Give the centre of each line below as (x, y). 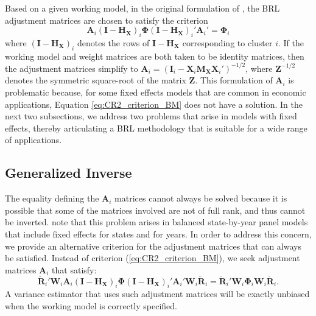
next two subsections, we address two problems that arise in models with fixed (151, 116)
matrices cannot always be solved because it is (201, 198)
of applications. (33, 140)
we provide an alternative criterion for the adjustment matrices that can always (153, 246)
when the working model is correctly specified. (91, 306)
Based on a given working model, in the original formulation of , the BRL (142, 8)
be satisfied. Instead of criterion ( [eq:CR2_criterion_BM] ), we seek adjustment (153, 258)
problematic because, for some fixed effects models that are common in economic (156, 92)
